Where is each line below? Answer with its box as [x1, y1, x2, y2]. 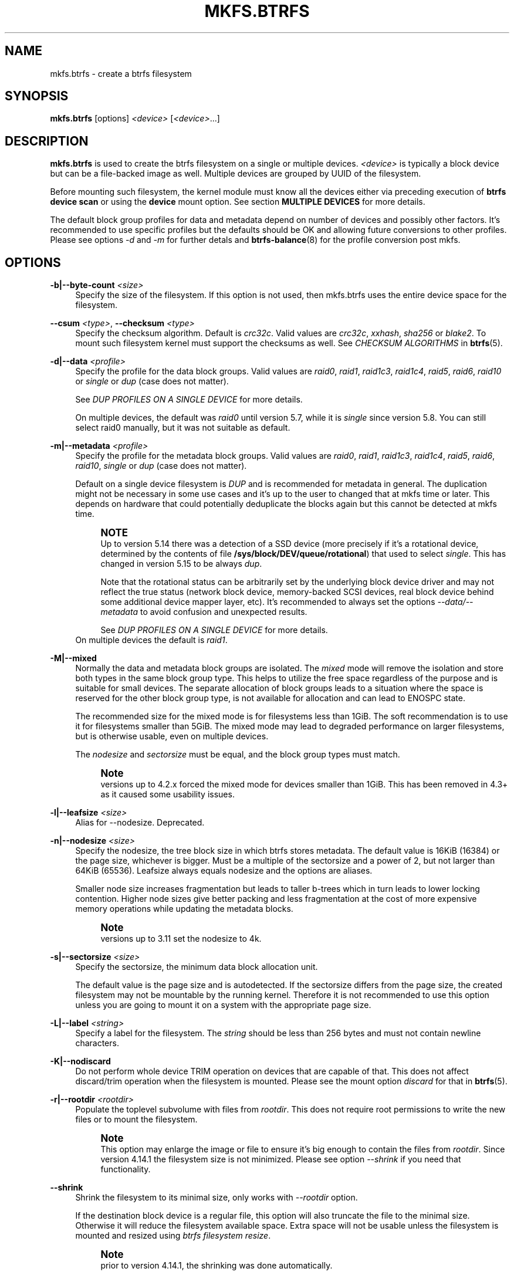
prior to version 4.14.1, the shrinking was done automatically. [100, 1260, 333, 1271]
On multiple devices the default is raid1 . [75, 635, 228, 645]
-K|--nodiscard [50, 1056, 111, 1067]
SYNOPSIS [5, 89, 69, 104]
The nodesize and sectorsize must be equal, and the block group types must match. [75, 749, 400, 760]
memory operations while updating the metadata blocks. [75, 904, 293, 914]
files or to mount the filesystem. [75, 1114, 198, 1125]
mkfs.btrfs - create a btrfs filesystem [50, 68, 192, 79]
